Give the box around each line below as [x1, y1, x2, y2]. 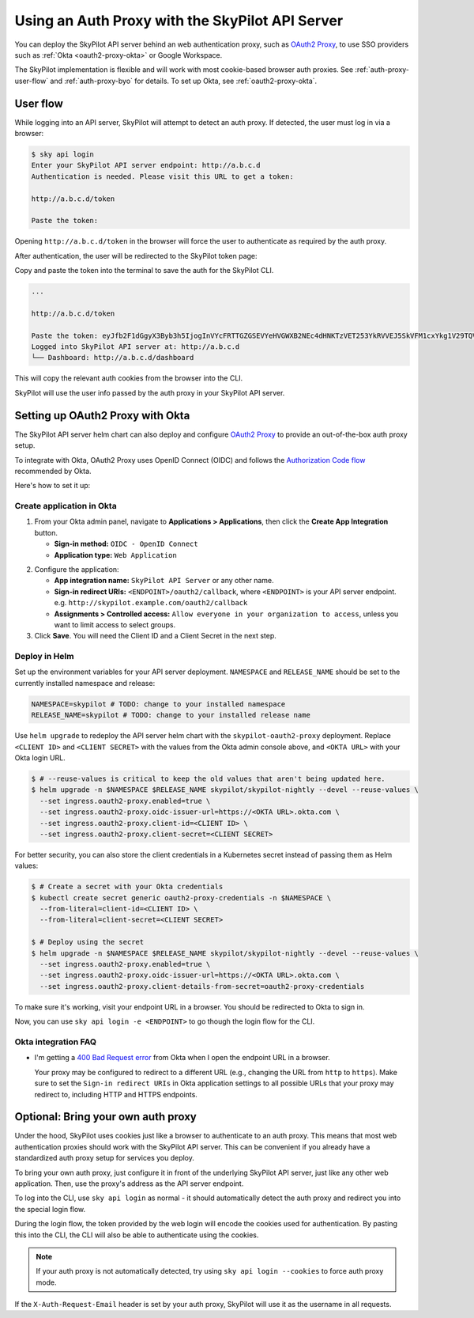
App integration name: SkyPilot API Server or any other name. [54, 576, 274, 585]
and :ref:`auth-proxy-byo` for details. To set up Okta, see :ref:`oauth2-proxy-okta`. [50, 76, 318, 85]
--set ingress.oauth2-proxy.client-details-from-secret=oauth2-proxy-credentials [39, 982, 365, 990]
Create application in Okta [14, 501, 118, 512]
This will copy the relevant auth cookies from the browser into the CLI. [14, 373, 243, 383]
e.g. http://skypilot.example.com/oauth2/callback [54, 598, 248, 608]
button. [34, 528, 58, 537]
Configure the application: [34, 564, 119, 574]
